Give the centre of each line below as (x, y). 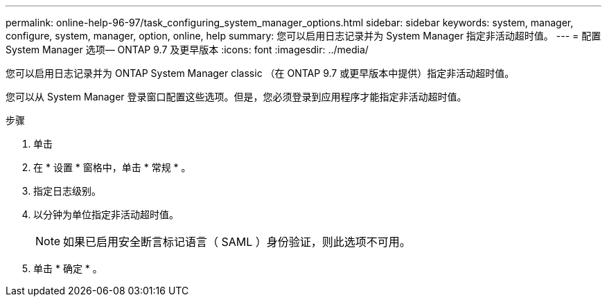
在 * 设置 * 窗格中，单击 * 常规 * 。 (112, 167)
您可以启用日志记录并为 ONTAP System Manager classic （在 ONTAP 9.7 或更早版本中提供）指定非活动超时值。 (260, 73)
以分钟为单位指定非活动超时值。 (106, 214)
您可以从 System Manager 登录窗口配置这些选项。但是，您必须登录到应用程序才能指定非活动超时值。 (236, 97)
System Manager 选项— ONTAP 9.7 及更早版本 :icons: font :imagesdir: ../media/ (187, 50)
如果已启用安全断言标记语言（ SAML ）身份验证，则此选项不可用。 (237, 242)
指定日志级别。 (67, 191)
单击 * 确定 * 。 (68, 268)
